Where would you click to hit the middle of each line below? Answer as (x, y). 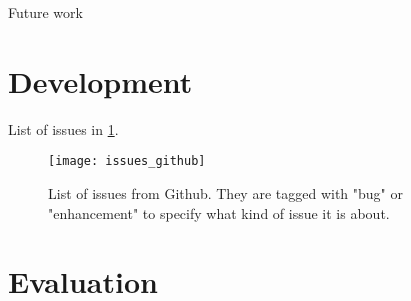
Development (100, 80)
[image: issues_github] (127, 161)
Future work (45, 12)
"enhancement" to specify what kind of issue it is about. (219, 212)
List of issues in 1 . (63, 128)
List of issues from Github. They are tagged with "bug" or (225, 192)
